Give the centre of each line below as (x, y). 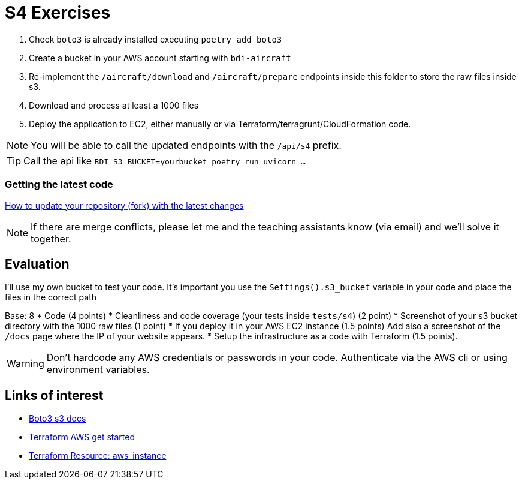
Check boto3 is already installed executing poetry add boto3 (156, 39)
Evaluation (37, 264)
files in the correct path (51, 297)
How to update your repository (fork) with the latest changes (124, 205)
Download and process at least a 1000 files (114, 105)
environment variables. (98, 370)
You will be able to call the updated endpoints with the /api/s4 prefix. (186, 145)
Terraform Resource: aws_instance (98, 456)
